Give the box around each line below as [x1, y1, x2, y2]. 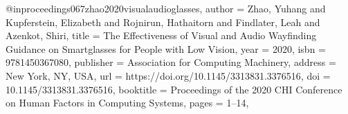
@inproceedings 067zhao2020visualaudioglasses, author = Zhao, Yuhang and [6, 1, 326, 15]
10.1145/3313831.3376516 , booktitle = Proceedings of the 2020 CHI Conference [6, 82, 342, 96]
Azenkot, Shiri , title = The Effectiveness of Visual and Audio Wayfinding [6, 28, 317, 43]
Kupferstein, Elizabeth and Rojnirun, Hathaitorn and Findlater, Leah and [6, 14, 320, 29]
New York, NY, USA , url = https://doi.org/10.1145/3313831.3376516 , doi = [6, 68, 331, 82]
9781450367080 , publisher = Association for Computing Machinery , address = [6, 55, 336, 69]
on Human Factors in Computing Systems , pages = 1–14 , [6, 95, 249, 110]
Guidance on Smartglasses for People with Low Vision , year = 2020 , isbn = [6, 41, 326, 56]
